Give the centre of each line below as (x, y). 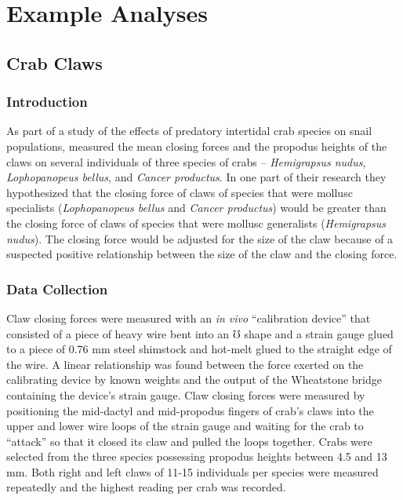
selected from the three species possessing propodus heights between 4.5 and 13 (197, 456)
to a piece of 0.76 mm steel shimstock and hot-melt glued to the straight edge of (199, 349)
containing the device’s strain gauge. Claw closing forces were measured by (186, 394)
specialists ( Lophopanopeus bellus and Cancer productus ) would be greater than (196, 208)
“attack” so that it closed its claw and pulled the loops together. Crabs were (189, 441)
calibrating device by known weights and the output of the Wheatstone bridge (194, 380)
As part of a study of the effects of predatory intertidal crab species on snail (189, 131)
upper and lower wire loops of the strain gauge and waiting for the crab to (185, 426)
